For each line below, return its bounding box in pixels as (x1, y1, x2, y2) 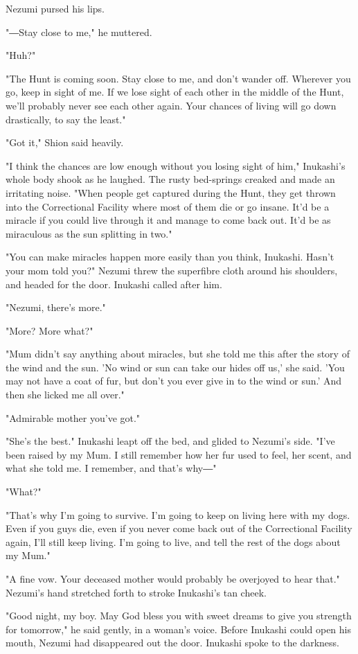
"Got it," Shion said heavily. (6, 135, 124, 150)
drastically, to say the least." (6, 112, 126, 126)
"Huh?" (6, 48, 36, 62)
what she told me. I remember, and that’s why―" (6, 461, 217, 475)
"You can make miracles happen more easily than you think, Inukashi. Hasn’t (6, 249, 334, 264)
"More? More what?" (6, 323, 93, 337)
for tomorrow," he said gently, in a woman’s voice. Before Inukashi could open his (6, 621, 351, 636)
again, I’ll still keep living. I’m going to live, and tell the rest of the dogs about (6, 534, 341, 549)
